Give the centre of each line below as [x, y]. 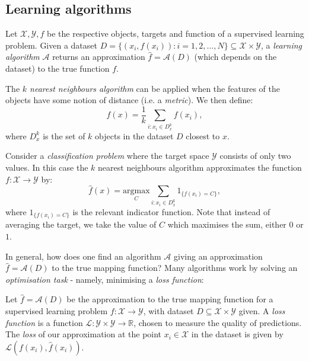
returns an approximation [99, 57]
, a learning [281, 45]
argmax [136, 191]
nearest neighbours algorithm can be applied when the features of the [155, 88]
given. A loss [262, 310]
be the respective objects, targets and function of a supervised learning [176, 33]
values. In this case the [47, 167]
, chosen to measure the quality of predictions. [218, 322]
